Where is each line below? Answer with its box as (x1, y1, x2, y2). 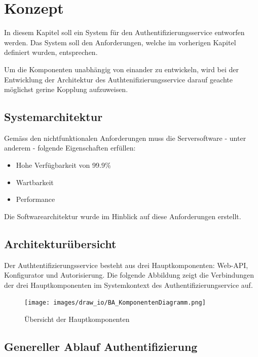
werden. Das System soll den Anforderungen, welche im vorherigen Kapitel (4, 37, 236, 47)
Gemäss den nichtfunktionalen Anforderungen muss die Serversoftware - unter (4, 132, 246, 143)
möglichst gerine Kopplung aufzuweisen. (4, 84, 128, 95)
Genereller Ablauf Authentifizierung (4, 339, 198, 354)
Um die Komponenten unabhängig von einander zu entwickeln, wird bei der (4, 64, 239, 74)
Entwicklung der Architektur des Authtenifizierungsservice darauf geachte (4, 74, 233, 84)
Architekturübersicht (4, 235, 117, 251)
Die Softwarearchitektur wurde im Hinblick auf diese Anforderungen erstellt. (4, 211, 241, 221)
